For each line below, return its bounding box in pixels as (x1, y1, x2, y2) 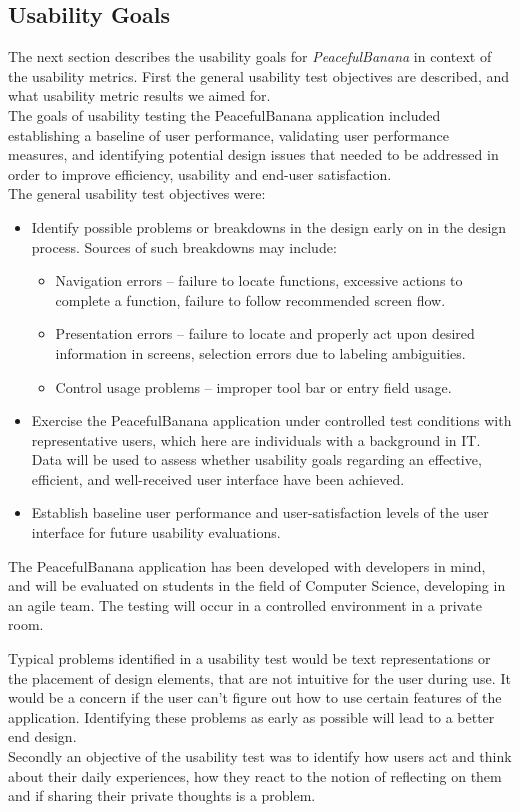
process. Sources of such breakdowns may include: (31, 236, 337, 257)
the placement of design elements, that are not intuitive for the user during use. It (8, 667, 511, 688)
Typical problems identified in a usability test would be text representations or (8, 648, 491, 669)
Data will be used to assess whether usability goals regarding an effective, (31, 449, 482, 470)
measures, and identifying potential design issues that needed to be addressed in (8, 144, 499, 165)
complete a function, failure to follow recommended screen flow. (55, 289, 446, 310)
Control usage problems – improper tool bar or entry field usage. (55, 376, 452, 397)
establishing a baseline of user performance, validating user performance (8, 124, 449, 145)
